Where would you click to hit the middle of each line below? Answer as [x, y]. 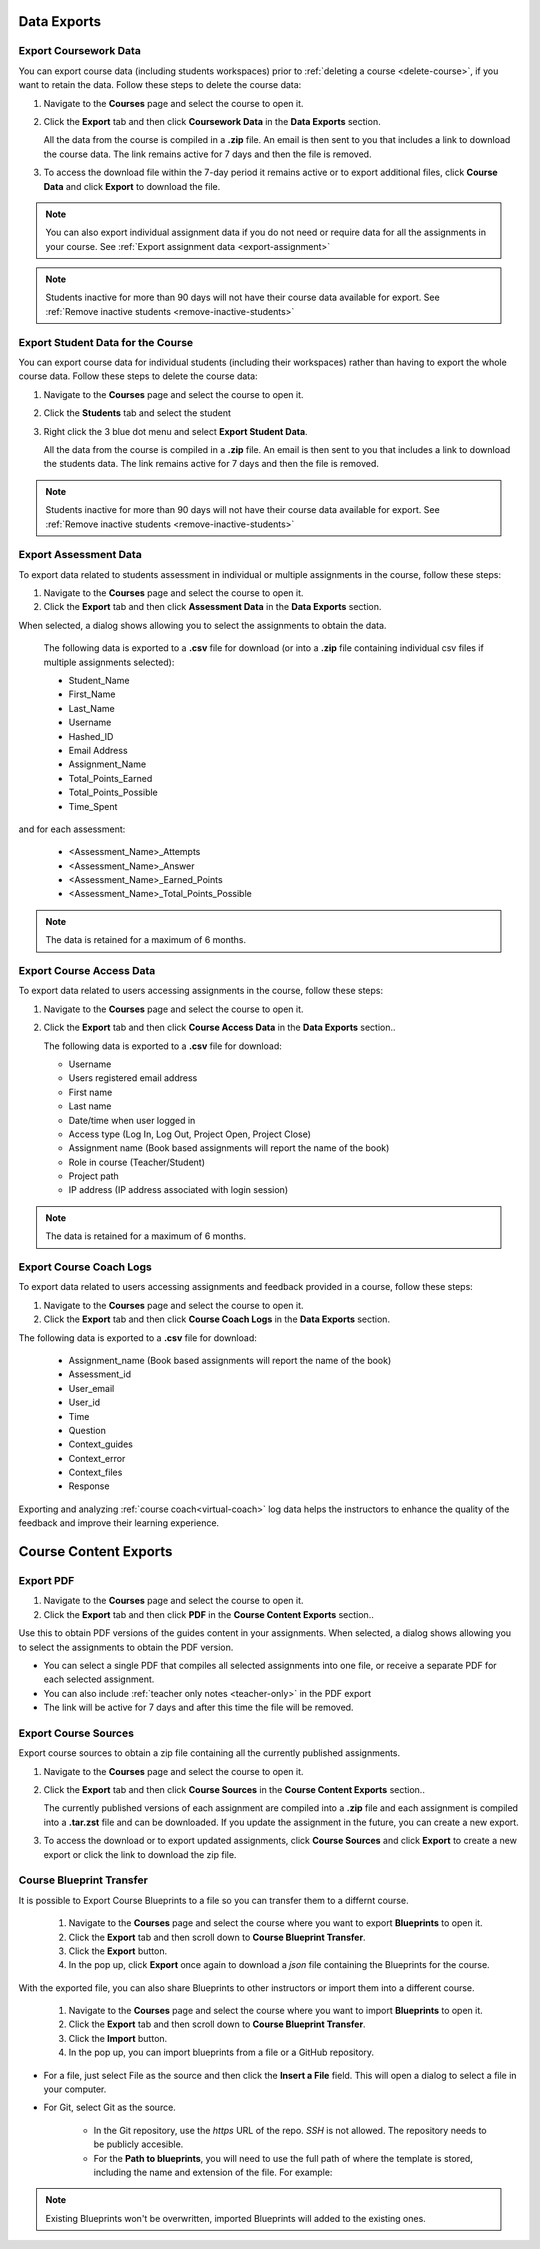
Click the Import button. [118, 2038]
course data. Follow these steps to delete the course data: [138, 376]
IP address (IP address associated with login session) [178, 1190]
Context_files [95, 1472]
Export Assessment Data [80, 555]
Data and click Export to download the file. [132, 186]
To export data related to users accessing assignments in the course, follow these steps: [201, 991]
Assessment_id [100, 1374]
